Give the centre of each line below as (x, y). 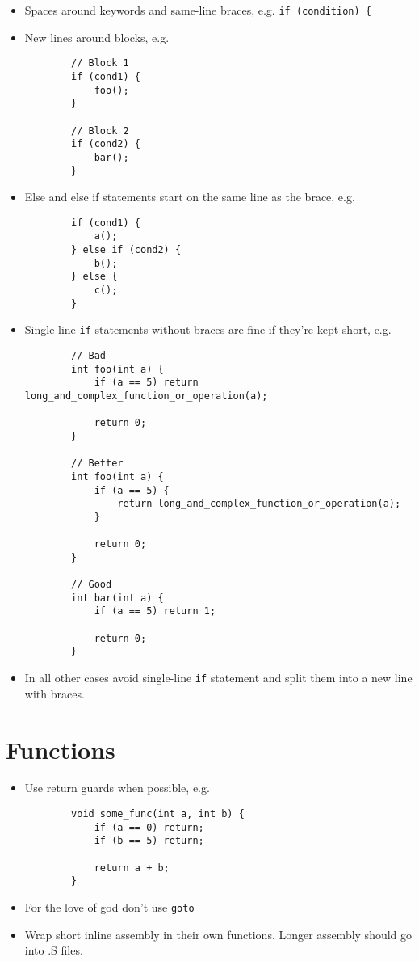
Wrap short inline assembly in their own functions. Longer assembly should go (218, 934)
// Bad (89, 356)
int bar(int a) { (117, 598)
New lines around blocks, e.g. (97, 37)
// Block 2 (100, 131)
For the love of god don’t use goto (109, 907)
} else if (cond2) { (126, 250)
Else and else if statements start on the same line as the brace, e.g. (190, 197)
